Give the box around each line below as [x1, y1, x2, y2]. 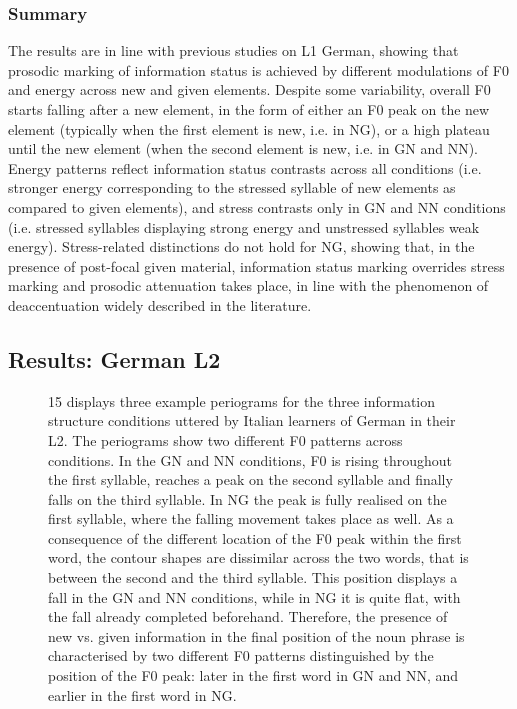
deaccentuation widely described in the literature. [8, 294, 312, 315]
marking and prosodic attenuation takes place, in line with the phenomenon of [8, 275, 489, 296]
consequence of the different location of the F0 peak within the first [48, 527, 462, 548]
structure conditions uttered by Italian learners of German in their [48, 410, 456, 431]
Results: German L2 [8, 343, 221, 374]
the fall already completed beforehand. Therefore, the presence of [48, 606, 448, 627]
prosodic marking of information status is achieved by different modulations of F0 [8, 59, 509, 80]
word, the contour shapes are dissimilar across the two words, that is [48, 547, 469, 568]
